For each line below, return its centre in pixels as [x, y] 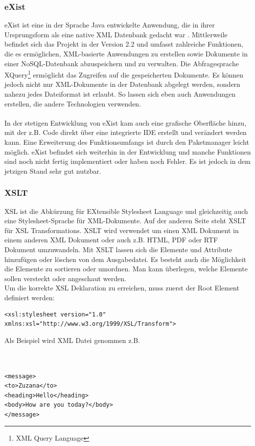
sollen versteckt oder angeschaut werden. [65, 278]
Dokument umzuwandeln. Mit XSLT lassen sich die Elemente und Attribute [118, 249]
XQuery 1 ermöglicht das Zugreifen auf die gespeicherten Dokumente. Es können [124, 74]
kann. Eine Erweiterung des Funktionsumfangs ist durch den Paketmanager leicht [127, 142]
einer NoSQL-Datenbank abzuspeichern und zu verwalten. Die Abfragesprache [122, 63]
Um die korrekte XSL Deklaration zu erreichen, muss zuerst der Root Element [122, 288]
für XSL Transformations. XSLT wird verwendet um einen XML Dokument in [122, 230]
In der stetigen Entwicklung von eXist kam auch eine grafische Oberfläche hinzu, [126, 122]
